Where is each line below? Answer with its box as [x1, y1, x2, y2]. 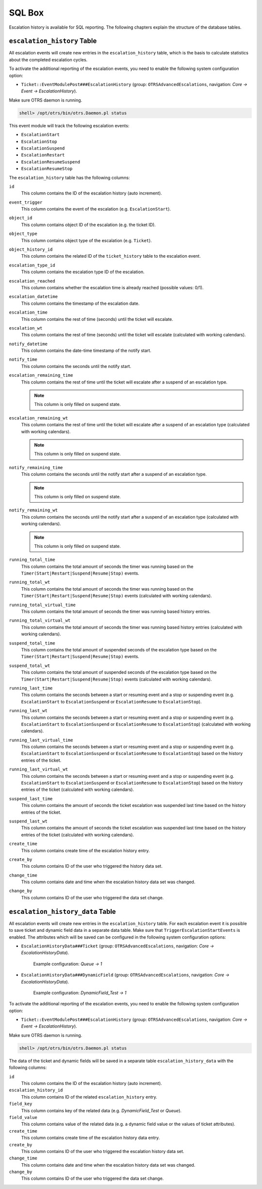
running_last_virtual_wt [9, 767, 68, 772]
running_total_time [9, 557, 55, 562]
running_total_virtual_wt [9, 618, 71, 623]
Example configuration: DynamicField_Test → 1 [33, 990, 127, 996]
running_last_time [9, 685, 53, 691]
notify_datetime [9, 341, 48, 347]
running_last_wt [9, 708, 48, 714]
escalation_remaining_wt [9, 415, 68, 420]
